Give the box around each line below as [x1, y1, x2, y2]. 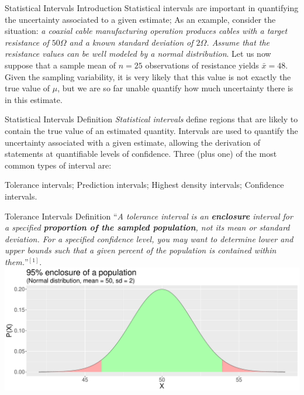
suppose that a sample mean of [5, 59, 116, 71]
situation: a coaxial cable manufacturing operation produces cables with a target [5, 25, 288, 37]
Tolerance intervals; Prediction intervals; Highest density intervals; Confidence [5, 178, 284, 191]
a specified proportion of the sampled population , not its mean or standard [5, 221, 290, 233]
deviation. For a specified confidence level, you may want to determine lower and [5, 232, 293, 245]
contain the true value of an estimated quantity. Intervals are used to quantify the [5, 124, 298, 136]
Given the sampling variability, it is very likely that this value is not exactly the [5, 70, 291, 83]
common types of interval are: [5, 159, 112, 171]
